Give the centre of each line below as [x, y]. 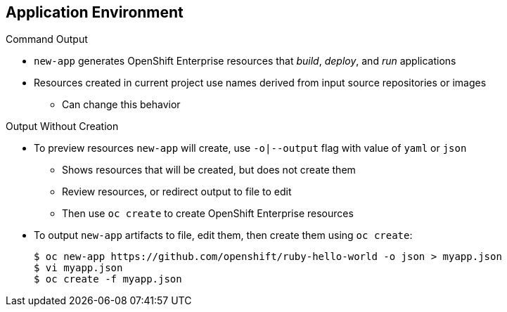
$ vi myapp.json [78, 268]
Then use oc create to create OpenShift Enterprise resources [208, 214]
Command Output [47, 39]
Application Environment [95, 12]
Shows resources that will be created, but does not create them [209, 170]
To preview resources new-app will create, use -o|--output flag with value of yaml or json [250, 148]
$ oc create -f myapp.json [108, 279]
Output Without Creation [62, 126]
